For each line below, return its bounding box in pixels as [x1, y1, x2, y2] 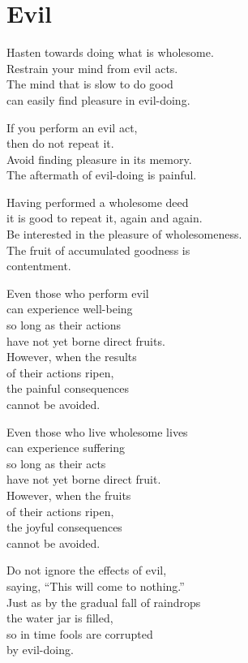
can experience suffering [6, 439, 125, 456]
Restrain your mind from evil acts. [6, 59, 178, 76]
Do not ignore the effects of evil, [6, 562, 167, 579]
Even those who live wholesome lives [6, 423, 188, 440]
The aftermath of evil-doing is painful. [6, 166, 197, 183]
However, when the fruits [6, 486, 131, 503]
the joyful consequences [6, 519, 122, 536]
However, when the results [6, 348, 137, 365]
